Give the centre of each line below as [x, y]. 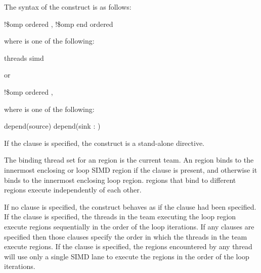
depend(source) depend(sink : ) [52, 126]
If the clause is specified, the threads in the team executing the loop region [120, 217]
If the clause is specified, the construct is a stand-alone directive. [104, 143]
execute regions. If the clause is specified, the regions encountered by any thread [128, 246]
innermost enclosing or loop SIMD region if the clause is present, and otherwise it [131, 169]
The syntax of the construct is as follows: [68, 7]
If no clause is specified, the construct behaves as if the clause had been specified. [130, 206]
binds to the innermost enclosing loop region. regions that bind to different [120, 180]
